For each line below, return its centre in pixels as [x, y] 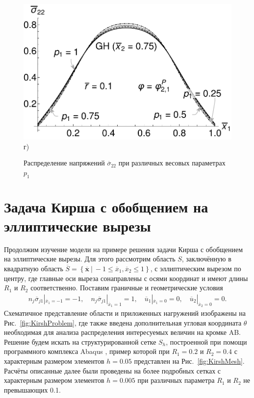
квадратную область [34, 269]
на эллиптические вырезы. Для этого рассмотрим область [90, 259]
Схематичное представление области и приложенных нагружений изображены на [125, 313]
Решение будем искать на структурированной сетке [80, 341]
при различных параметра [176, 380]
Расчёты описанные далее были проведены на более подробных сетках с [113, 370]
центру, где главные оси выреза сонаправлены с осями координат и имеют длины [126, 278]
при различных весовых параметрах [172, 163]
